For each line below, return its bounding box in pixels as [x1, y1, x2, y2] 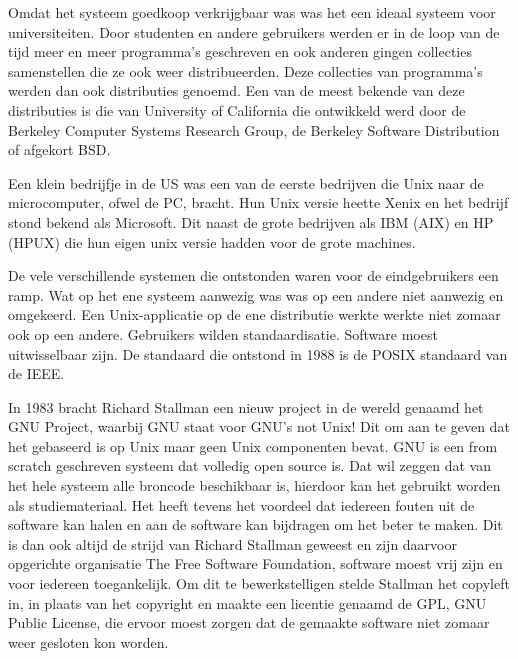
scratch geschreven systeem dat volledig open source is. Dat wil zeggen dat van [8, 455, 491, 476]
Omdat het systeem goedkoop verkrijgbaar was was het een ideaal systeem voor [8, 2, 496, 22]
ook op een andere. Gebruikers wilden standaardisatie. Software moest [8, 323, 438, 344]
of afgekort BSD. [8, 139, 111, 160]
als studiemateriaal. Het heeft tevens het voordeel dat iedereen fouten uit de [8, 494, 475, 515]
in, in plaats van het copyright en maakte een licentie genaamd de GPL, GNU [8, 592, 487, 613]
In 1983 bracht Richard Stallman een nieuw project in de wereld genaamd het [8, 396, 484, 417]
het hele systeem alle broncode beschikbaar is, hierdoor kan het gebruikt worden [8, 475, 501, 496]
